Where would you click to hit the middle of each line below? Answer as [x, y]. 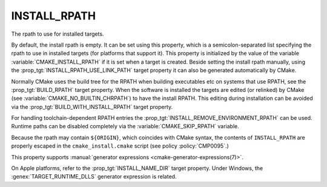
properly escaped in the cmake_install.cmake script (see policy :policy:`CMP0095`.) [120, 146]
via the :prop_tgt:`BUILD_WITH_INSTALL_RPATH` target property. [92, 107]
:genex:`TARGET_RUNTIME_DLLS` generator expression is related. [94, 177]
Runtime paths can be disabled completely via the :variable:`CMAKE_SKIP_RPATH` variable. [125, 126]
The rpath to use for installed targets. [58, 34]
